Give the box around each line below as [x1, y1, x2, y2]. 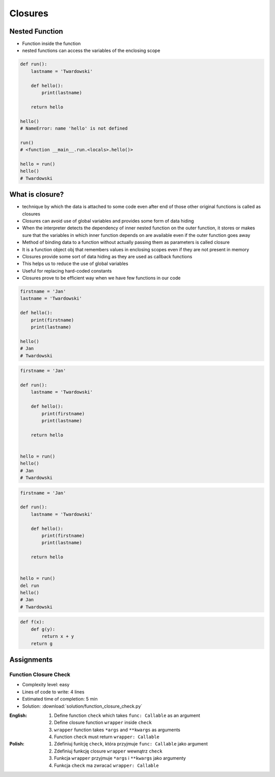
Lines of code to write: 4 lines [22, 688, 85, 695]
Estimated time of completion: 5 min [22, 696, 98, 702]
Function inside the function [22, 41, 81, 47]
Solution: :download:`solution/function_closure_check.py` [22, 703, 143, 709]
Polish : [9, 741, 25, 747]
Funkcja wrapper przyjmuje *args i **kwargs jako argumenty [54, 755, 186, 761]
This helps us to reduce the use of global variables [22, 260, 128, 267]
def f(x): [20, 619, 45, 625]
